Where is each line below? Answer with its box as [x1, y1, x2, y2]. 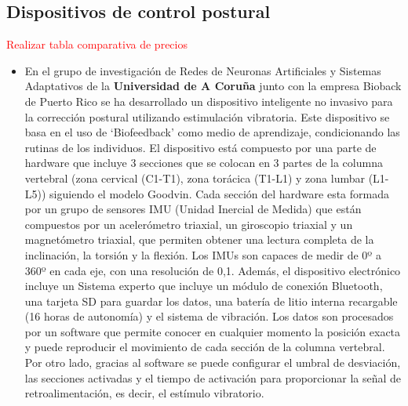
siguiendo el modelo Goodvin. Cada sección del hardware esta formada [49, 185, 389, 201]
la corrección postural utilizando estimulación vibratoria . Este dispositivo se [24, 108, 390, 125]
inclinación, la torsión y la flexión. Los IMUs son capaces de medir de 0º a [24, 246, 381, 263]
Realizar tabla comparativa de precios [6, 36, 188, 53]
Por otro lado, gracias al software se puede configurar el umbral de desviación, [24, 354, 401, 371]
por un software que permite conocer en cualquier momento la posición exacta [24, 323, 401, 339]
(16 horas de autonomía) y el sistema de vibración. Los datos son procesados [24, 308, 394, 324]
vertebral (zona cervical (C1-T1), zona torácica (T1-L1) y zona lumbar [24, 169, 365, 186]
